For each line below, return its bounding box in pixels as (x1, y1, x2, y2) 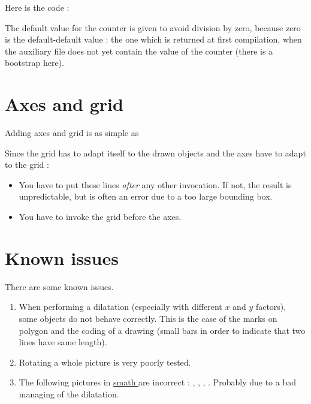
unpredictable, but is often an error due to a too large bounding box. (19, 190, 273, 203)
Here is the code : (5, 1, 70, 13)
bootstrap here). (5, 56, 64, 69)
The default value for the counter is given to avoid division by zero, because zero (5, 21, 301, 34)
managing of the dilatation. (19, 387, 119, 400)
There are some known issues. (5, 280, 114, 293)
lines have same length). (19, 336, 107, 348)
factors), (255, 300, 286, 313)
